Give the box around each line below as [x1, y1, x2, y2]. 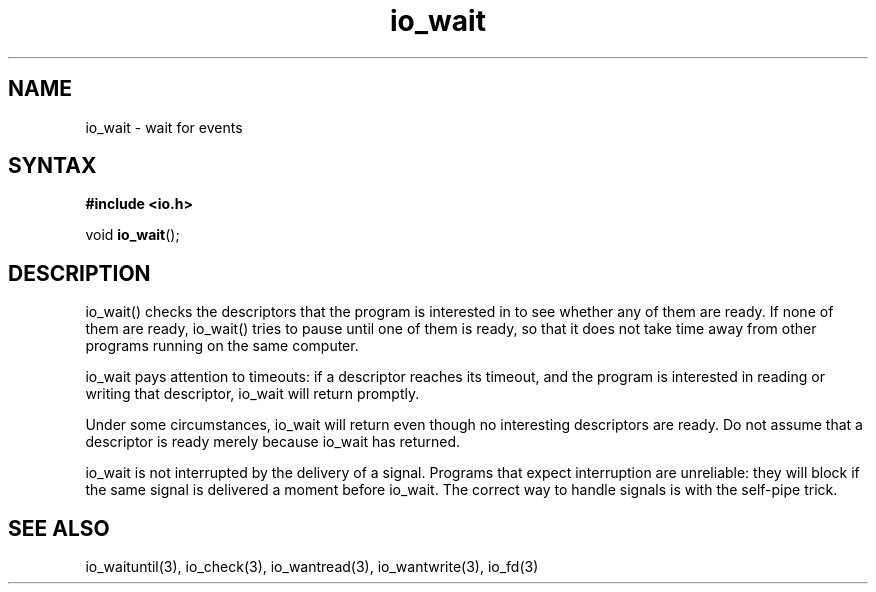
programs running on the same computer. [85, 337, 359, 355]
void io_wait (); [85, 226, 180, 244]
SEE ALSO [8, 515, 110, 541]
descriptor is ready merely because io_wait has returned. [85, 433, 461, 451]
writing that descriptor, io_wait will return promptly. [85, 385, 420, 403]
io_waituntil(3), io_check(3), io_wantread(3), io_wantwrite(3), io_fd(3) [85, 558, 539, 576]
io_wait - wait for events [85, 118, 243, 136]
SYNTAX [8, 153, 97, 179]
